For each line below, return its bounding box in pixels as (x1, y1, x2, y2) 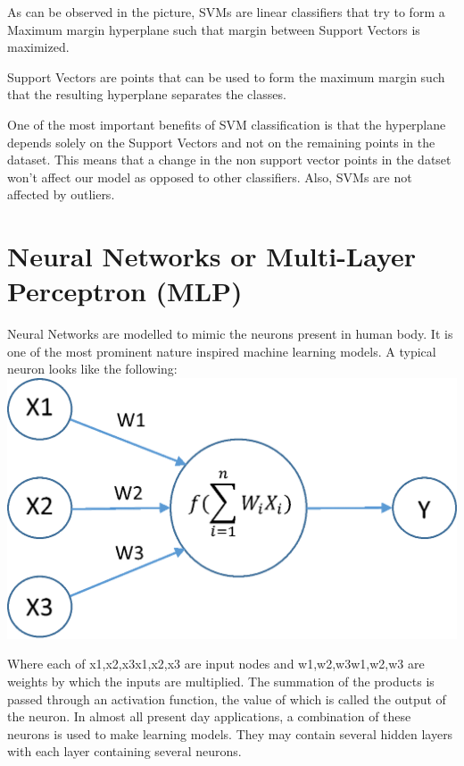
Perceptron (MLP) (7, 273, 243, 309)
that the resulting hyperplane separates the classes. (7, 85, 286, 104)
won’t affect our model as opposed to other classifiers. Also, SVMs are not (7, 167, 412, 186)
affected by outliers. (7, 185, 115, 204)
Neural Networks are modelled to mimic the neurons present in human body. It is (7, 324, 453, 343)
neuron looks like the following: (7, 359, 178, 378)
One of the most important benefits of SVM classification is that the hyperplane (7, 114, 446, 133)
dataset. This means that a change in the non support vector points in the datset (7, 150, 452, 169)
